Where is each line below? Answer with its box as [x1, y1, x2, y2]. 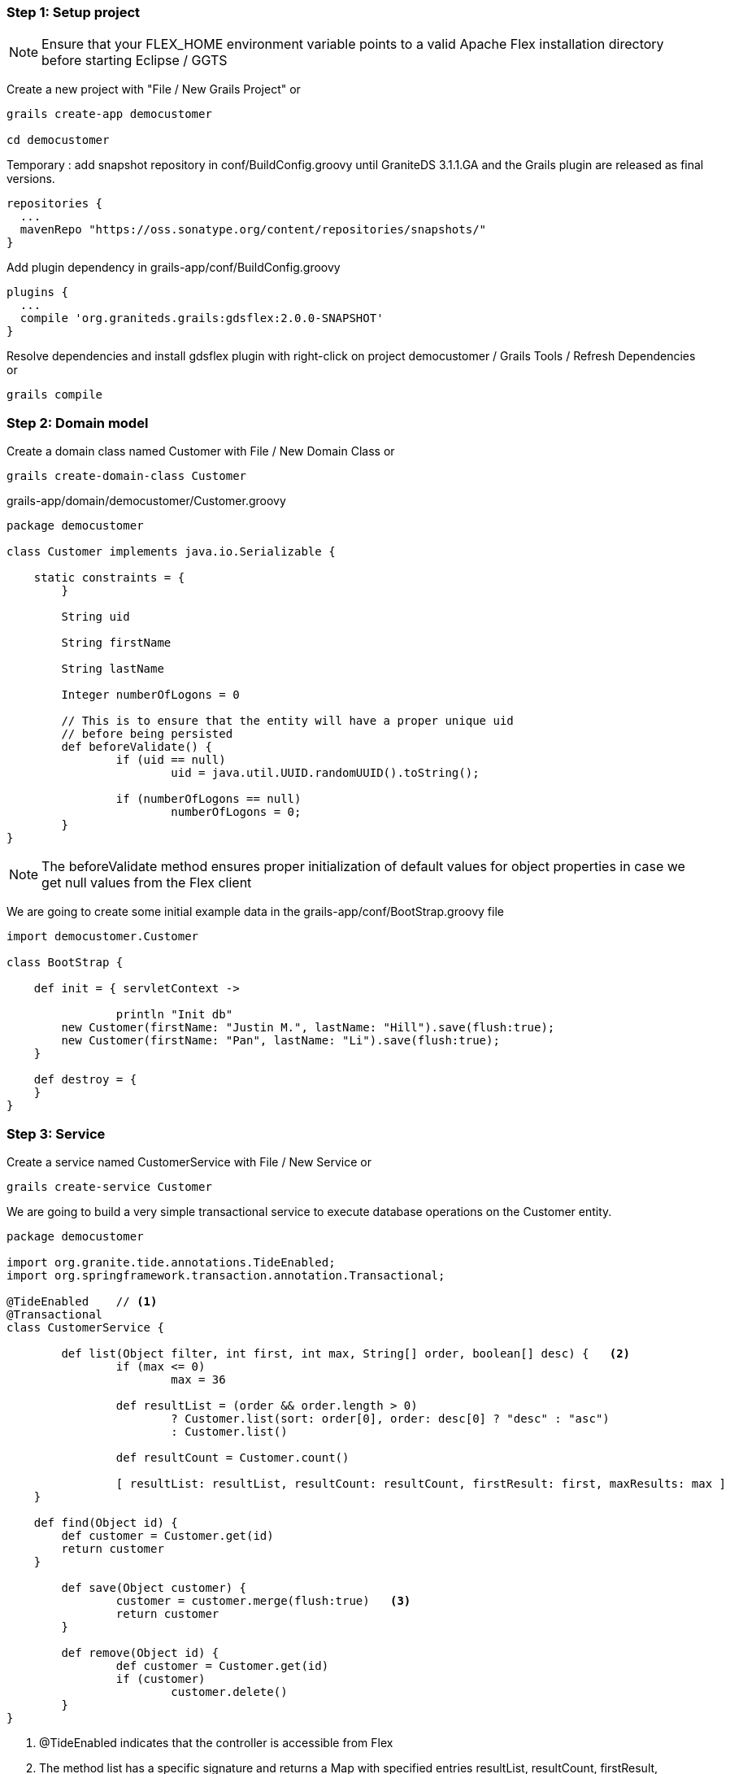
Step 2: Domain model [7, 414, 149, 431]
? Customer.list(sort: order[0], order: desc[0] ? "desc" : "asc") [171, 1411, 610, 1425]
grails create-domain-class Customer [7, 469, 247, 483]
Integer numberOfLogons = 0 [61, 688, 240, 702]
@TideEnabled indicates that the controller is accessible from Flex [39, 1735, 393, 1750]
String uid [61, 610, 130, 624]
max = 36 [171, 1372, 226, 1386]
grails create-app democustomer [7, 107, 212, 121]
